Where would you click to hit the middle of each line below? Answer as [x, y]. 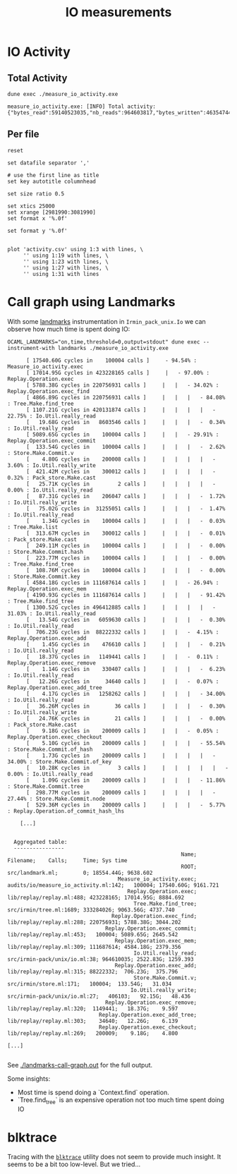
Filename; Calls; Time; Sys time [68, 860]
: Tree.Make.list [33, 527]
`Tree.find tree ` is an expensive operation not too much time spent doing [121, 1100]
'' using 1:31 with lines [61, 274]
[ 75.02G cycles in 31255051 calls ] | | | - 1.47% [126, 509]
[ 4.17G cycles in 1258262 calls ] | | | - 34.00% [126, 694]
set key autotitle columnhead [52, 181]
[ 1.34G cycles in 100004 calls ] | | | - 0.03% [126, 521]
